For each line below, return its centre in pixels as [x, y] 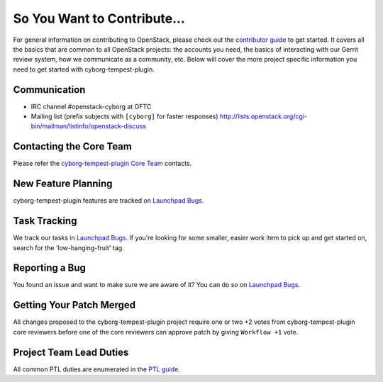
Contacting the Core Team [73, 146]
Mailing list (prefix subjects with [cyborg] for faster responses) [125, 116]
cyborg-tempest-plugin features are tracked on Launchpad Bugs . [109, 201]
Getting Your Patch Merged [74, 305]
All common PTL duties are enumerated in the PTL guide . [96, 369]
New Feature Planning [63, 184]
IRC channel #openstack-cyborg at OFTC [91, 106]
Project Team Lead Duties [71, 352]
